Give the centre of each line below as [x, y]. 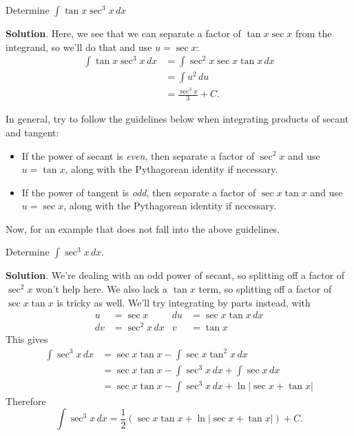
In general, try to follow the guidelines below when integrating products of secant [177, 119]
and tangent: [32, 132]
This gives [27, 339]
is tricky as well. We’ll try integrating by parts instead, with [184, 302]
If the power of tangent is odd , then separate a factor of [139, 192]
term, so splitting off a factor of [265, 289]
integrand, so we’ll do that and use [79, 46]
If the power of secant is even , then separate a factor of [138, 155]
